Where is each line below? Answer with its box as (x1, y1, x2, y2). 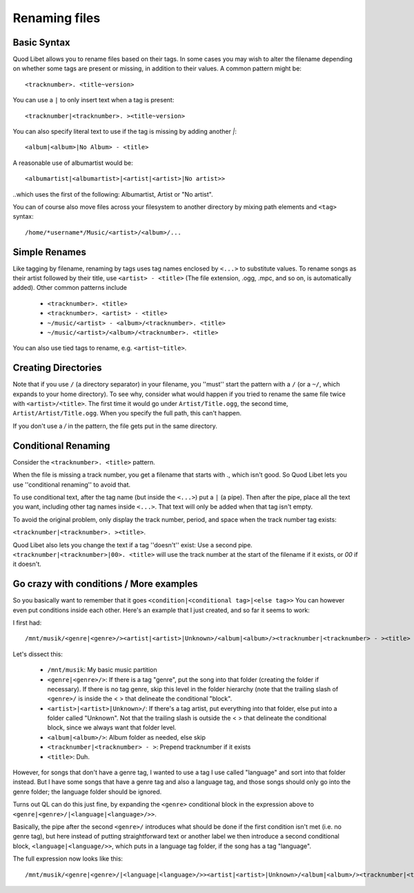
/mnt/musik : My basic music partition (47, 666, 157, 674)
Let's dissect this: (12, 649, 63, 658)
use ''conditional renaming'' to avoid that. (12, 480, 131, 489)
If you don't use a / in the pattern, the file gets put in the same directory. (12, 422, 217, 430)
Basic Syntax (12, 37, 70, 48)
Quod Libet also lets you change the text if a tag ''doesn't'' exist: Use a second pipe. (12, 540, 253, 549)
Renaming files (12, 10, 101, 26)
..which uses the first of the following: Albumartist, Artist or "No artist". (12, 190, 213, 198)
